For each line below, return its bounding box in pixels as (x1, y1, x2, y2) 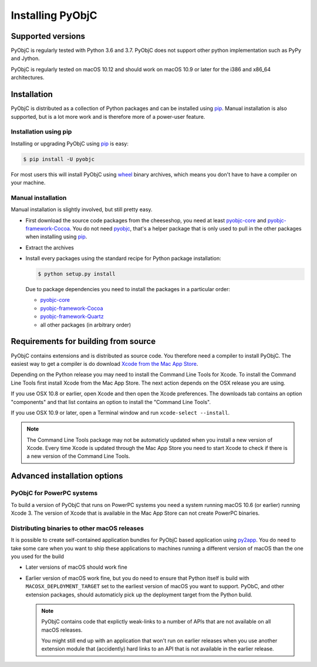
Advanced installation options (11, 471, 123, 481)
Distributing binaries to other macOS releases (11, 524, 144, 532)
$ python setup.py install (38, 271, 116, 278)
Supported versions (11, 31, 85, 41)
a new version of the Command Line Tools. (26, 453, 130, 460)
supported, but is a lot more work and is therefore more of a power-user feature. (11, 113, 205, 120)
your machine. (11, 179, 46, 186)
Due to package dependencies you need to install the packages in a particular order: (25, 286, 230, 293)
